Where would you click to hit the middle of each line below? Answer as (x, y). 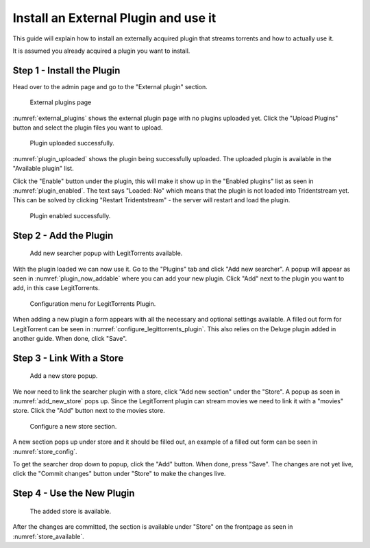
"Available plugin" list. (44, 169)
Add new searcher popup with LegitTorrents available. (106, 253)
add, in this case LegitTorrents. (56, 288)
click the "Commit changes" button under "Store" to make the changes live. (119, 474)
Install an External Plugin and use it (114, 18)
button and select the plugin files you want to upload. (88, 128)
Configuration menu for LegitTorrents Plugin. (93, 303)
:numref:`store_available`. (49, 536)
